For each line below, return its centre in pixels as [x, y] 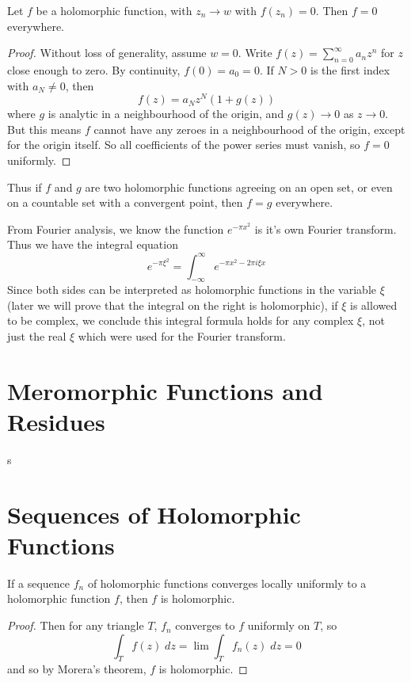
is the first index [350, 69]
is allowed [374, 305]
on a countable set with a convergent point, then [125, 202]
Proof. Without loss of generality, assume [107, 53]
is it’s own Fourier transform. [325, 229]
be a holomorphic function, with [114, 10]
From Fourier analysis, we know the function [116, 229]
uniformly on [279, 625]
